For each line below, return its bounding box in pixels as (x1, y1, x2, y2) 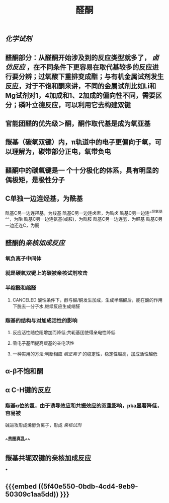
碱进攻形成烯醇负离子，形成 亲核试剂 (5, 422, 81, 428)
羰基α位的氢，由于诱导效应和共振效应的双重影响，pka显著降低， (5, 402, 162, 409)
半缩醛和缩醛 (5, 284, 37, 291)
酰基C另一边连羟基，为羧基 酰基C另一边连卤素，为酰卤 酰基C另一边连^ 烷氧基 (5, 209, 163, 216)
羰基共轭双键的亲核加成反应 (5, 454, 92, 462)
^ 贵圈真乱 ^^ (5, 436, 30, 444)
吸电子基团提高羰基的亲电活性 (12, 340, 74, 346)
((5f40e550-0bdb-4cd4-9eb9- (38, 482, 138, 490)
